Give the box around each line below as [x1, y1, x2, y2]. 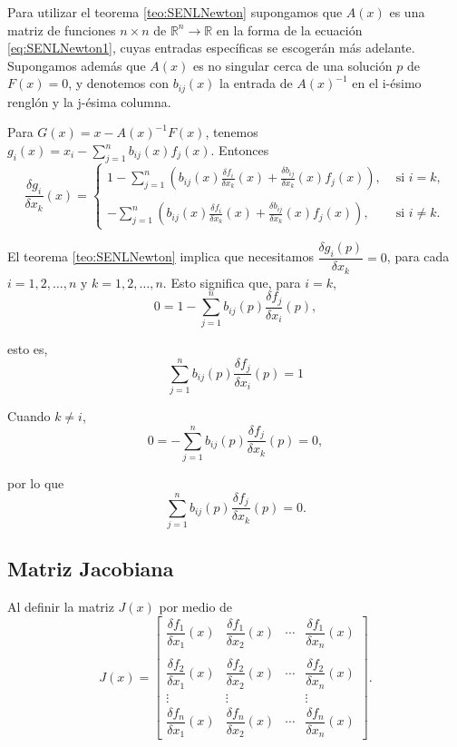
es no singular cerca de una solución [192, 55, 393, 74]
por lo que [7, 474, 64, 493]
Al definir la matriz [7, 597, 114, 616]
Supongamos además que [7, 55, 146, 74]
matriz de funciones [7, 20, 116, 39]
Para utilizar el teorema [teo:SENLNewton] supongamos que [7, 3, 343, 21]
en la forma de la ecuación [216, 20, 363, 39]
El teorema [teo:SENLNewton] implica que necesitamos [7, 247, 314, 266]
